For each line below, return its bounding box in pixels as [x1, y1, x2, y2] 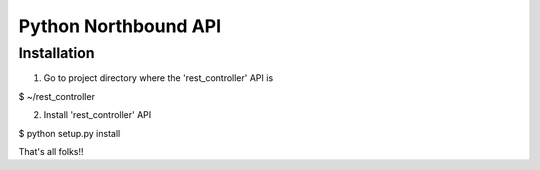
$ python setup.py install [18, 127, 121, 139]
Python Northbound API [18, 15, 222, 37]
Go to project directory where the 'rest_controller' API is [43, 72, 274, 84]
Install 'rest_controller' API [43, 109, 152, 121]
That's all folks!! [18, 145, 84, 157]
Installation [18, 44, 95, 62]
